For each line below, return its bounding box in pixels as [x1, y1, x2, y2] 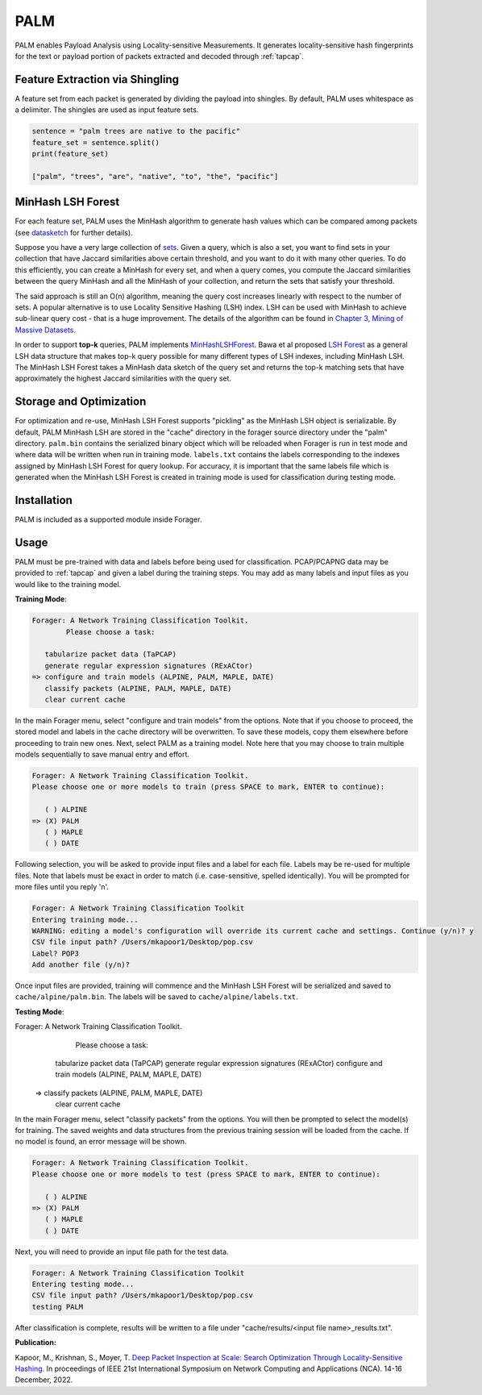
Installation [15, 493, 73, 507]
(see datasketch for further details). [15, 227, 133, 237]
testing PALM [31, 1302, 84, 1311]
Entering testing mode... [31, 1280, 135, 1289]
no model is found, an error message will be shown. [15, 1137, 187, 1147]
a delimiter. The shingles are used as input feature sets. [15, 105, 199, 115]
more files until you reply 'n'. [15, 882, 109, 892]
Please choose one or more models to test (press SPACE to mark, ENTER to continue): [31, 1169, 380, 1179]
